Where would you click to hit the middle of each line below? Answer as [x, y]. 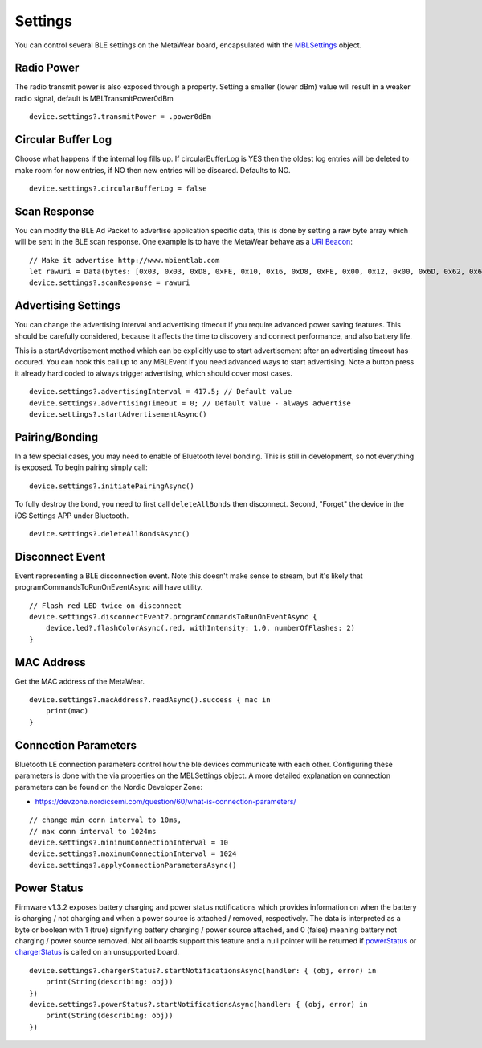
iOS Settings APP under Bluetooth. [71, 516]
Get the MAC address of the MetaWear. [80, 681]
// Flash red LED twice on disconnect [106, 606]
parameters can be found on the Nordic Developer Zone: [109, 787]
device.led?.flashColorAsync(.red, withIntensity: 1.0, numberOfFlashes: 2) [200, 628]
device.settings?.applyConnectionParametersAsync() [133, 865]
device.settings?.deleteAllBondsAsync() [110, 534]
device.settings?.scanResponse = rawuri [110, 283]
